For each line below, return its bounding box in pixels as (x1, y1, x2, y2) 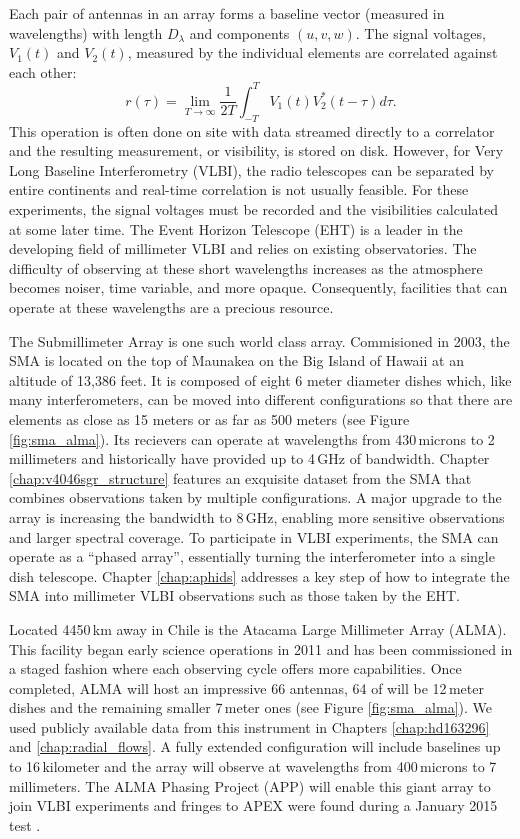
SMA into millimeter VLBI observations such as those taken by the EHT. (9, 585, 460, 606)
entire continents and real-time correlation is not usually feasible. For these (9, 179, 469, 200)
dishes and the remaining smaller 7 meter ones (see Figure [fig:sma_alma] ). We (9, 697, 493, 718)
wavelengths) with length (9, 22, 163, 43)
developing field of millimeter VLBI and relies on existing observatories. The (9, 238, 477, 259)
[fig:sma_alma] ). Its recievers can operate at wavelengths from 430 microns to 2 (9, 428, 495, 449)
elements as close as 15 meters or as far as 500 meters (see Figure (9, 408, 410, 429)
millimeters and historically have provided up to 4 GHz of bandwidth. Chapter (9, 448, 490, 469)
